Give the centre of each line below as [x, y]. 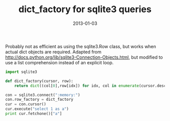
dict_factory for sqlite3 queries [85, 9]
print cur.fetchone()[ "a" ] [34, 114]
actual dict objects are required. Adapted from [53, 52]
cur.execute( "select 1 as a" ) [37, 109]
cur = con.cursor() [26, 104]
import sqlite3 [21, 72]
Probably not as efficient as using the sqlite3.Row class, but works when [81, 46]
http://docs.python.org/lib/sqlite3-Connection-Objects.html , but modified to [84, 57]
